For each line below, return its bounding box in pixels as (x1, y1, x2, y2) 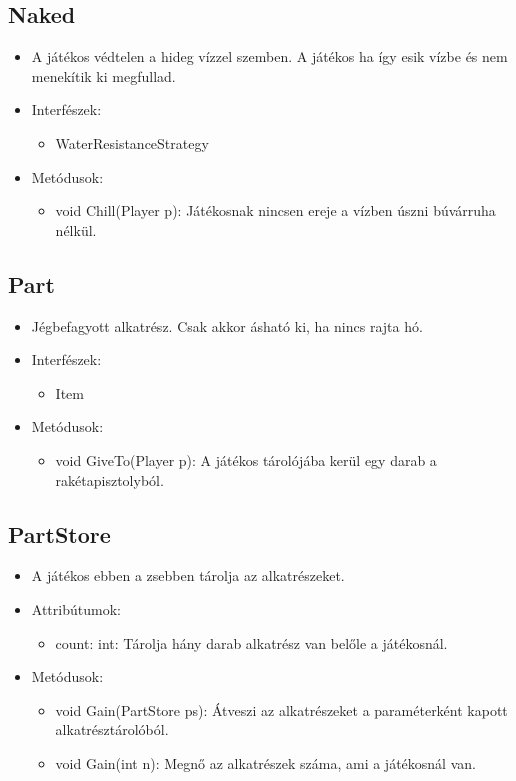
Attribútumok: (31, 598, 121, 619)
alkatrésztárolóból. (55, 719, 169, 740)
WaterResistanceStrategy (55, 132, 209, 153)
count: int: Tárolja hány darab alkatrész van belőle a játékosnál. (55, 632, 448, 653)
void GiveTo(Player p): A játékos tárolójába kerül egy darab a (55, 449, 437, 470)
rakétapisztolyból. (55, 469, 164, 490)
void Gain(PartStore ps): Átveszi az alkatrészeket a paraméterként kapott (55, 699, 508, 720)
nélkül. (55, 219, 97, 240)
